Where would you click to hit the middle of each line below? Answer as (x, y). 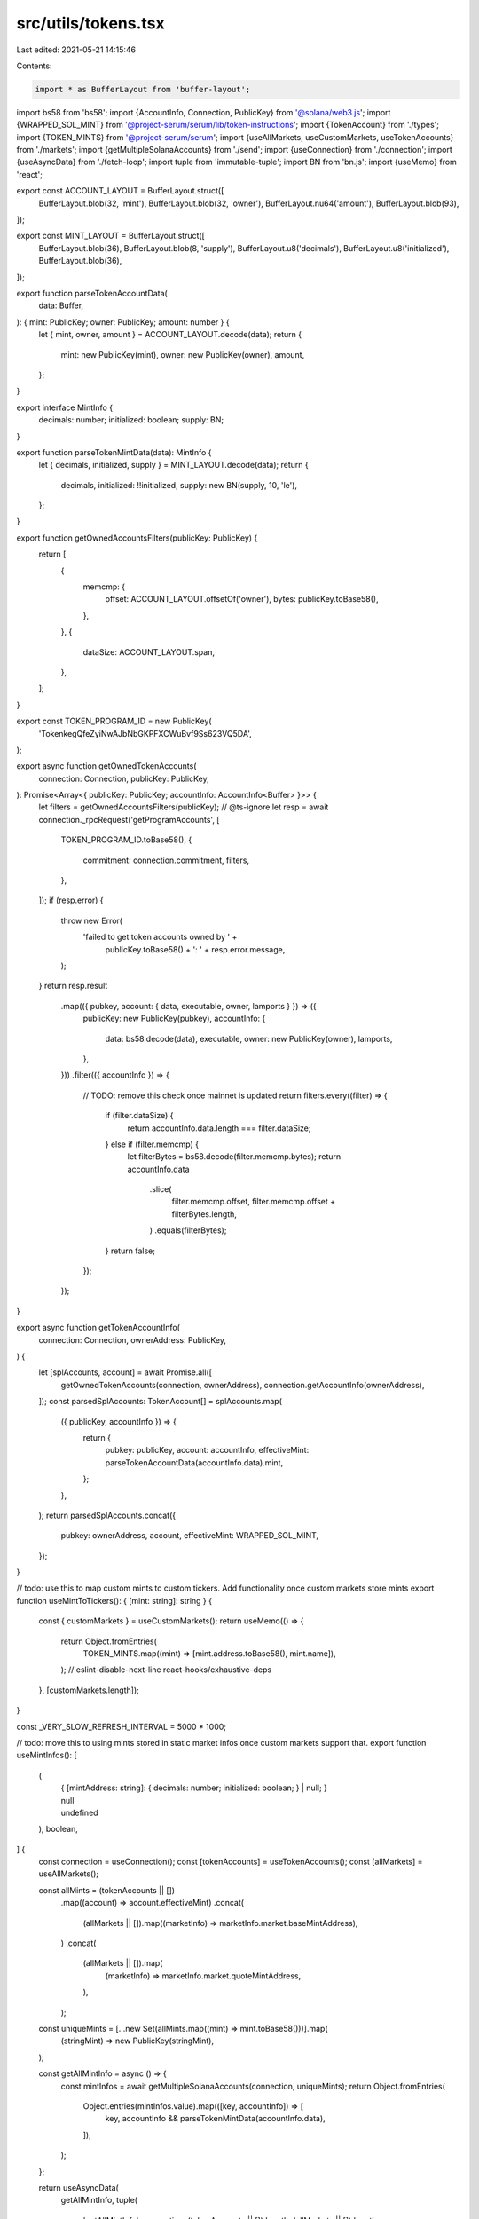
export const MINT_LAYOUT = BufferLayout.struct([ (111, 236)
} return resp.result (73, 986)
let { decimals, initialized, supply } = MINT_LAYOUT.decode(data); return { (174, 465)
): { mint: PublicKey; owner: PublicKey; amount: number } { (123, 322)
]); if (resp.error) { (71, 900)
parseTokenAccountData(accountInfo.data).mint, (194, 1462)
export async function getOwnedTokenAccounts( (106, 766)
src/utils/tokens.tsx (91, 23)
